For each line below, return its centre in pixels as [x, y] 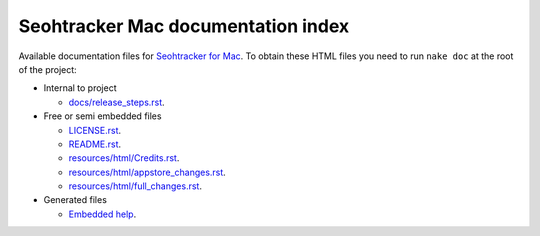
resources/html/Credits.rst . [124, 158]
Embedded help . [102, 214]
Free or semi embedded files [102, 116]
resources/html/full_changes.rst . [135, 186]
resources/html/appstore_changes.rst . [147, 172]
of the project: [47, 69]
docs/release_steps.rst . [116, 102]
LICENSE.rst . [95, 130]
